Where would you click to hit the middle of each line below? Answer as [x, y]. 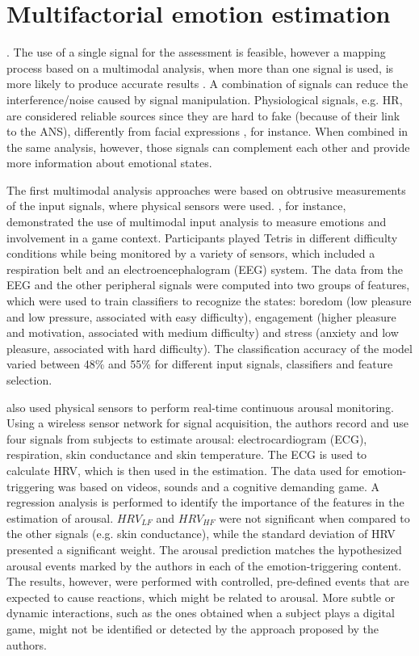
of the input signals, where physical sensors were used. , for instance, [176, 206]
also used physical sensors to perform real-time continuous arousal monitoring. [200, 407]
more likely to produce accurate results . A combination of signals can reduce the [207, 84]
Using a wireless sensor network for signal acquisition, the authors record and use [207, 423]
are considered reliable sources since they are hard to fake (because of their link [203, 115]
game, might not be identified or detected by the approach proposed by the [193, 628]
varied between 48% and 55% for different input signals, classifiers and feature [200, 364]
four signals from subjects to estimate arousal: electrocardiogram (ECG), [187, 438]
